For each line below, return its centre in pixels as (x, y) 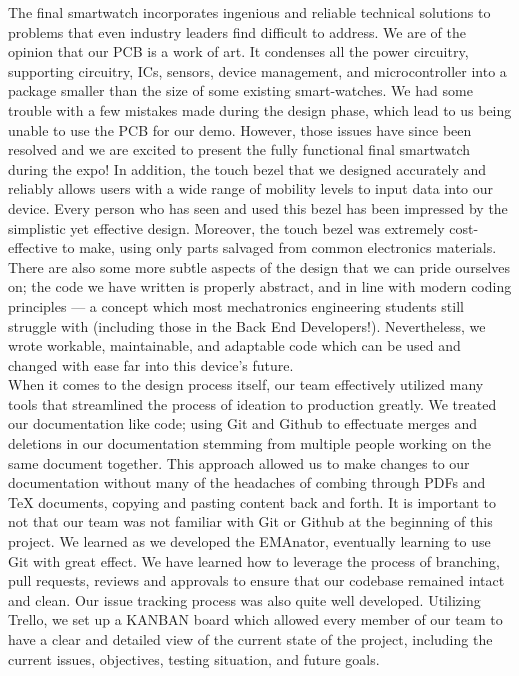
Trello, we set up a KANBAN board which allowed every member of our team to (255, 619)
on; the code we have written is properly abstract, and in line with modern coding (260, 286)
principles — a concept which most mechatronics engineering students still (236, 305)
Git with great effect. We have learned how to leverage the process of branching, (254, 560)
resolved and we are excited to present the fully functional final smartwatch (239, 149)
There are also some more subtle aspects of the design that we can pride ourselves (259, 266)
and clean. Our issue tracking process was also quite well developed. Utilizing (244, 599)
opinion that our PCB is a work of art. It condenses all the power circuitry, (238, 51)
